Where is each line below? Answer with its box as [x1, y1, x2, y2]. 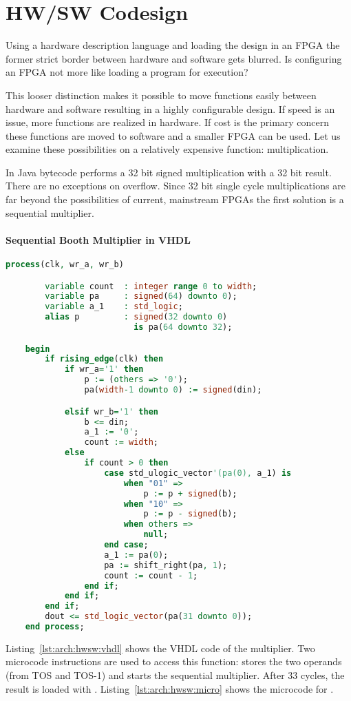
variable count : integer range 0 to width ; [45, 281, 257, 291]
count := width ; [84, 437, 158, 448]
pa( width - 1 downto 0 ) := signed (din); [84, 385, 262, 395]
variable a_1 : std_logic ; [45, 302, 183, 312]
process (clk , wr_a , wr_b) [6, 260, 124, 270]
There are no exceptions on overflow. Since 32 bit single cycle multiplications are [6, 178, 345, 193]
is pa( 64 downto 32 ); [134, 322, 233, 333]
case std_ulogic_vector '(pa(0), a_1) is [104, 468, 292, 478]
